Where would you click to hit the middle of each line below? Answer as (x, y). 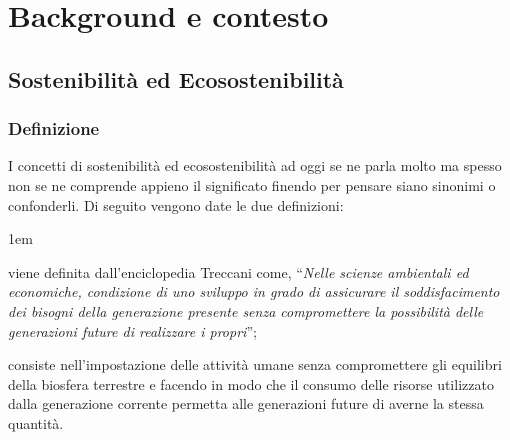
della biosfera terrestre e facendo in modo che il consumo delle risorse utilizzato (251, 383)
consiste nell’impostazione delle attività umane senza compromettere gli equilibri (255, 364)
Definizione (54, 128)
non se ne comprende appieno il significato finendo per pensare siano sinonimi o (252, 184)
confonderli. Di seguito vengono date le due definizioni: (176, 204)
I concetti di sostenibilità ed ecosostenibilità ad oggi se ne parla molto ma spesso (255, 165)
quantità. (36, 422)
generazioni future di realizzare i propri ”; (132, 330)
